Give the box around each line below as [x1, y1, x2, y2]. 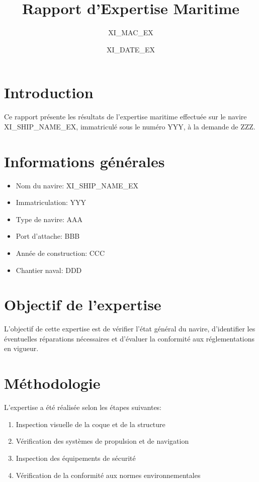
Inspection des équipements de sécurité [16, 452, 136, 463]
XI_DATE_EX [107, 44, 155, 54]
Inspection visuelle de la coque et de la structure [16, 419, 165, 429]
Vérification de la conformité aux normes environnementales [16, 469, 201, 480]
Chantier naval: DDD [16, 264, 82, 275]
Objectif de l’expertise [4, 294, 161, 315]
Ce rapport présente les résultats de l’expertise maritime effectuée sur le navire [4, 111, 247, 122]
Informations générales [4, 151, 165, 171]
